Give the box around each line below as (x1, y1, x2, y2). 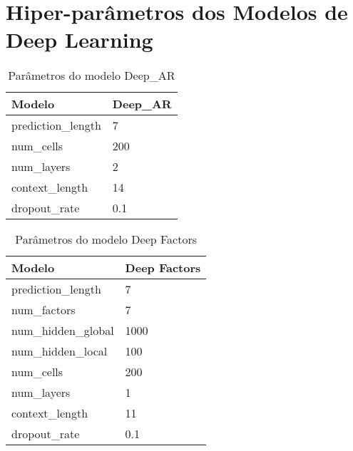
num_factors (11, 301, 76, 318)
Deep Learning (6, 25, 153, 54)
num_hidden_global (11, 322, 114, 339)
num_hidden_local (11, 343, 108, 360)
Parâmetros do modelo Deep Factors (15, 231, 198, 248)
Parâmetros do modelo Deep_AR (8, 67, 175, 84)
